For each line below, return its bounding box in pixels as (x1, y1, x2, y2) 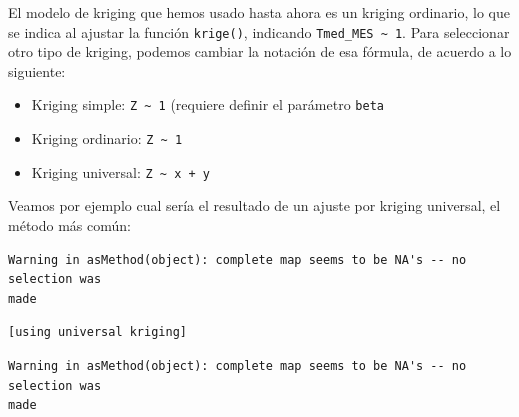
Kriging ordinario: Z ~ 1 (31, 128, 183, 149)
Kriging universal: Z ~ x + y (31, 161, 210, 182)
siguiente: (8, 60, 66, 81)
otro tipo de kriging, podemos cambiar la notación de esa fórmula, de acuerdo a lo (8, 41, 512, 62)
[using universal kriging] (8, 325, 187, 340)
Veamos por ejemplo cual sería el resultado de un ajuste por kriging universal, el (8, 195, 501, 216)
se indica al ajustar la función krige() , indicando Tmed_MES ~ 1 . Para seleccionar (8, 21, 510, 42)
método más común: (8, 215, 131, 235)
